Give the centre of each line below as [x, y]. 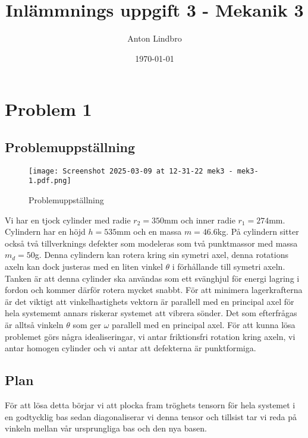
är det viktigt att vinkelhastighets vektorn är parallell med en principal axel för [150, 301]
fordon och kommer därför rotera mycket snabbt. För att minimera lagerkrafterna [154, 290]
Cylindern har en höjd [45, 231]
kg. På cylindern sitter [258, 231]
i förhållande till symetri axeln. [229, 266]
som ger [87, 324]
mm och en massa [149, 231]
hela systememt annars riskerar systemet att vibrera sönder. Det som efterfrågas [151, 313]
